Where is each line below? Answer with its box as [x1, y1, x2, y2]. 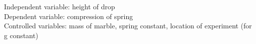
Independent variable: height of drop [4, 1, 115, 11]
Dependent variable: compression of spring [4, 11, 133, 21]
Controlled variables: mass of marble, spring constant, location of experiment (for [4, 21, 252, 31]
